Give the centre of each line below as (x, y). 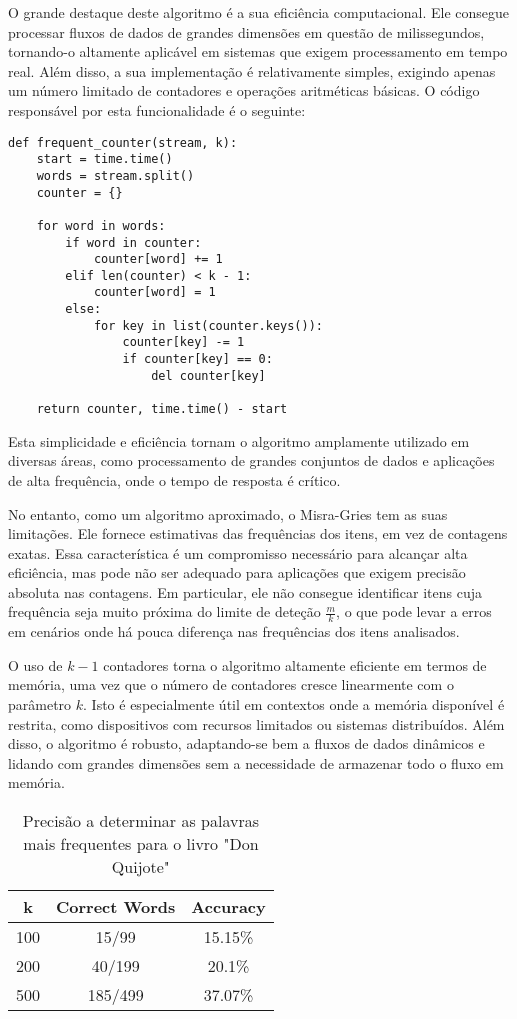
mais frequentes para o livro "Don (141, 844)
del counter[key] (208, 375)
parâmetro (40, 704)
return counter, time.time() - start (162, 409)
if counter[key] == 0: (197, 359)
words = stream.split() (115, 175)
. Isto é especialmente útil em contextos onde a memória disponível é (294, 704)
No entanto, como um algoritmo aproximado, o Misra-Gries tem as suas (228, 513)
